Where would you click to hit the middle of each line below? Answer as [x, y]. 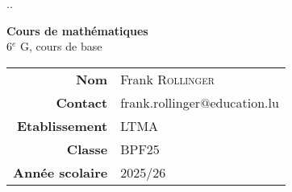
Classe [87, 149]
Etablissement [62, 125]
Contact [82, 102]
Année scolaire [60, 172]
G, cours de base [61, 46]
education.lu [244, 102]
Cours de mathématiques [77, 30]
